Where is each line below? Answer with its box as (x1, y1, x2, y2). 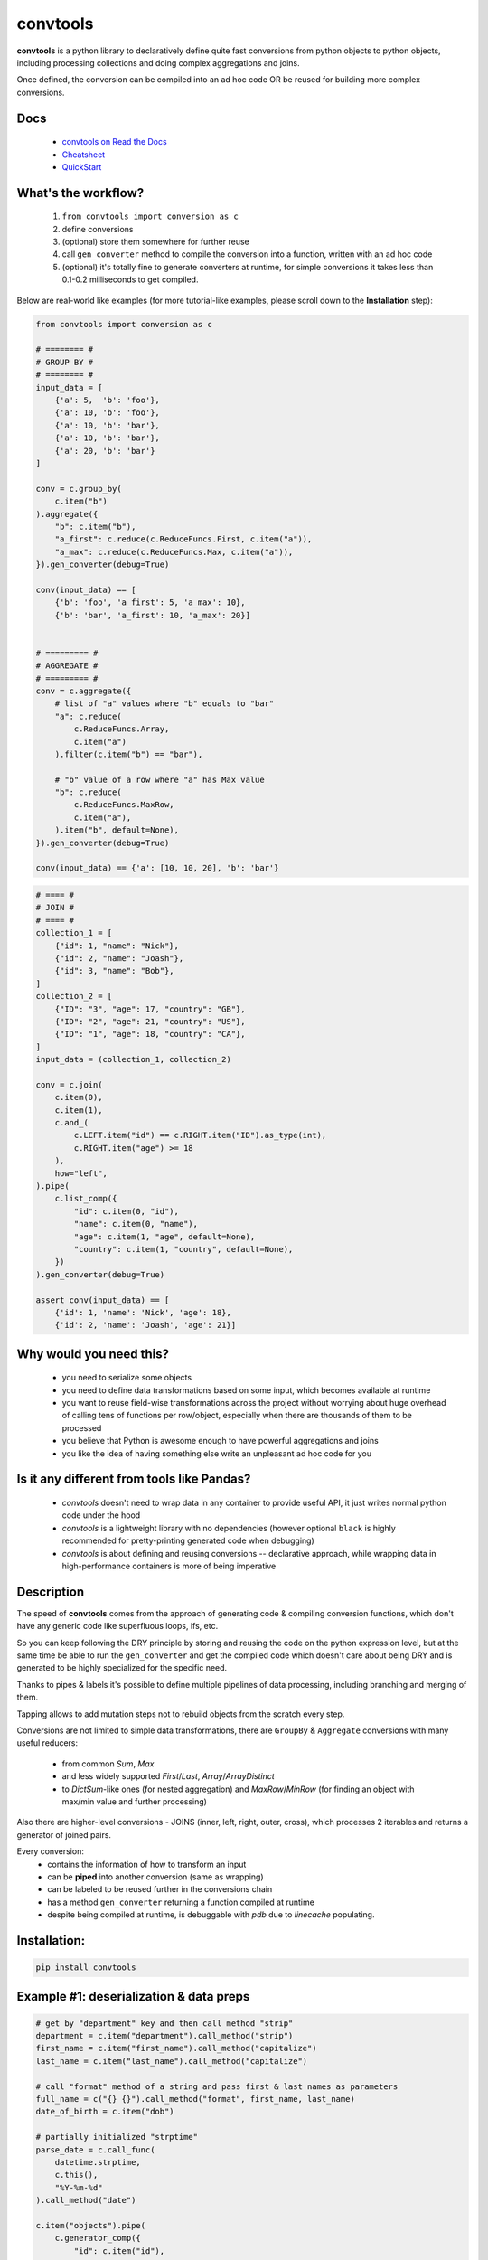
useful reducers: (16, 1737, 79, 1748)
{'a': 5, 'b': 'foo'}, (54, 394, 160, 405)
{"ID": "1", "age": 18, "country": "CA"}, (54, 1029, 246, 1040)
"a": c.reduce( (54, 711, 122, 721)
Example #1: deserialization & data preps (16, 1989, 250, 2004)
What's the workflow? (16, 185, 145, 201)
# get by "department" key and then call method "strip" (35, 2018, 294, 2029)
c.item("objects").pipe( (35, 2220, 146, 2230)
